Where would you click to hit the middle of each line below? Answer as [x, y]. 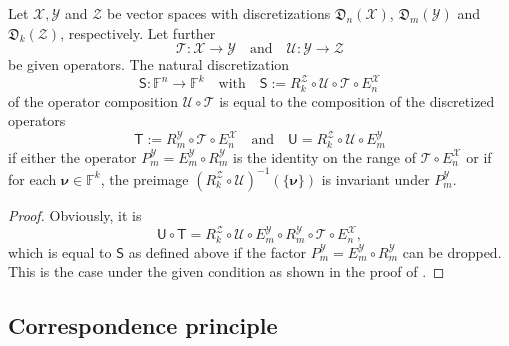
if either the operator [72, 156]
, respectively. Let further [138, 32]
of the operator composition [93, 100]
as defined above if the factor [217, 251]
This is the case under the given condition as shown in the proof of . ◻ [226, 271]
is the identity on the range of [324, 156]
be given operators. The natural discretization [149, 64]
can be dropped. [452, 251]
